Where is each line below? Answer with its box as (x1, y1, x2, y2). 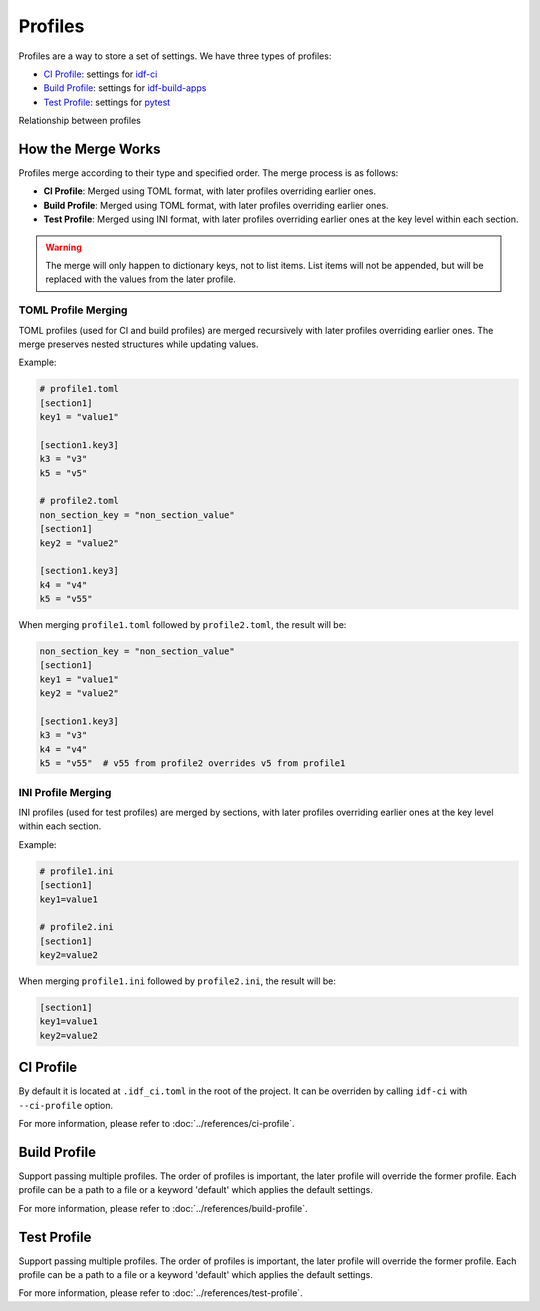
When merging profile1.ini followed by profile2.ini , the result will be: (18, 975, 337, 987)
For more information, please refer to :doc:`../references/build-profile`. (18, 1202, 309, 1214)
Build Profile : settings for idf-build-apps (43, 82, 207, 94)
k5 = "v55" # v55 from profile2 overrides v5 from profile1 (39, 758, 346, 769)
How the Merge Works (18, 140, 161, 157)
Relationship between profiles (18, 115, 142, 127)
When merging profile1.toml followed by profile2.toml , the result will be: (18, 619, 347, 631)
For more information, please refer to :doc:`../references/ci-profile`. (18, 1118, 295, 1130)
